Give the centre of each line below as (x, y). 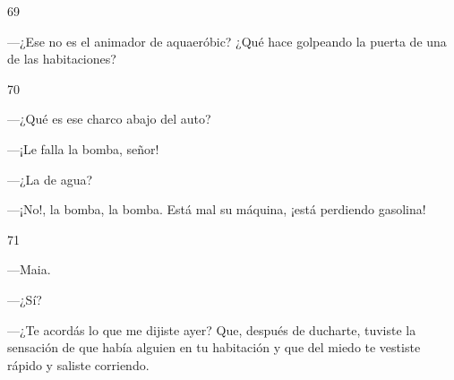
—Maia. (29, 269)
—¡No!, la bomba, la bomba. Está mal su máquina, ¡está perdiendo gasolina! (217, 209)
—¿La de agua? (50, 179)
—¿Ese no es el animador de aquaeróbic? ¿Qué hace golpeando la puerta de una (227, 41)
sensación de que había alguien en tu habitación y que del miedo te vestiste (214, 347)
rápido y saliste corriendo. (78, 364)
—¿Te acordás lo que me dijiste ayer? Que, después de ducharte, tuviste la (212, 329)
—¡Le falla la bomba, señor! (83, 148)
